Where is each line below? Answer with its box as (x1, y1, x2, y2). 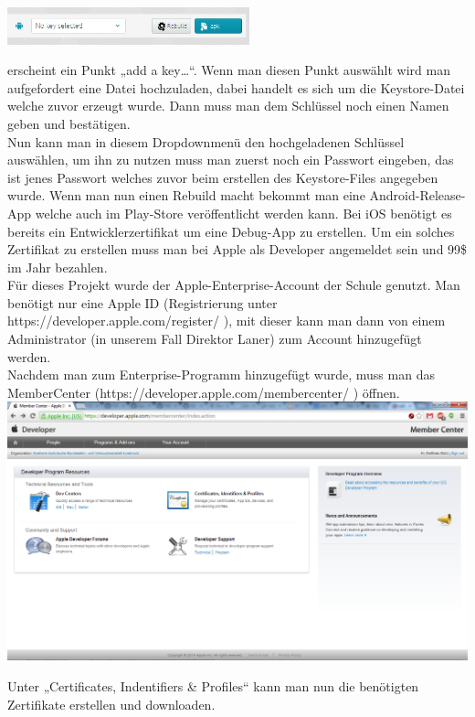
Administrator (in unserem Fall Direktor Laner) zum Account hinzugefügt (7, 329, 422, 348)
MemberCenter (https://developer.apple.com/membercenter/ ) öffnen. (7, 382, 400, 401)
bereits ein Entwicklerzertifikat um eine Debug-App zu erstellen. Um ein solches (7, 221, 455, 241)
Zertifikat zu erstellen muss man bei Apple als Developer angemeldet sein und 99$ (7, 240, 468, 259)
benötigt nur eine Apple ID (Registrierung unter (7, 293, 278, 312)
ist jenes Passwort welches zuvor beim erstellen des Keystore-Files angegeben (7, 167, 438, 187)
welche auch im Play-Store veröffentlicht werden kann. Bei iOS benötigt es (35, 203, 452, 222)
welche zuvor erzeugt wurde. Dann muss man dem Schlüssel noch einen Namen (7, 96, 449, 115)
